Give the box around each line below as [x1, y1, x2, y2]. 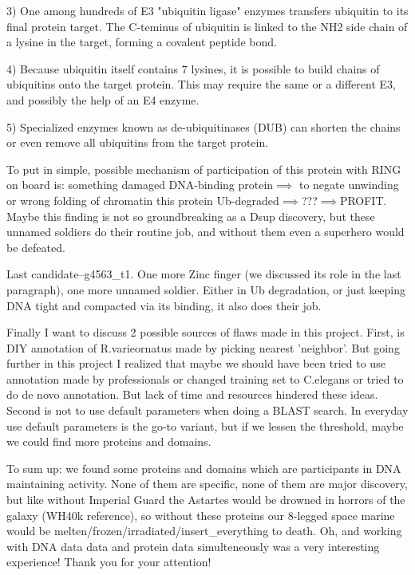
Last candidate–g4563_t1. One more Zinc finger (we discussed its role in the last [6, 266, 401, 282]
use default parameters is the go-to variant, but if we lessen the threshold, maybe [6, 417, 404, 434]
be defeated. [6, 238, 65, 255]
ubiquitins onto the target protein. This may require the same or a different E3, [6, 76, 396, 93]
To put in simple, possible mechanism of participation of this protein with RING [6, 160, 401, 177]
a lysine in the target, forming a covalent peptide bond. [6, 33, 277, 50]
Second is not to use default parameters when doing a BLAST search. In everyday [6, 402, 409, 419]
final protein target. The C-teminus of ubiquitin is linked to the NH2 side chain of [6, 18, 408, 34]
